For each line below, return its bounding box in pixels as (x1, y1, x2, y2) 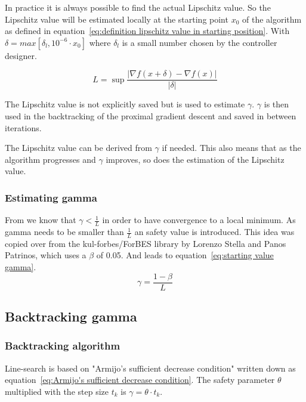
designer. (5, 49, 37, 61)
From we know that (5, 214, 76, 226)
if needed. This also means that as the (162, 141, 301, 154)
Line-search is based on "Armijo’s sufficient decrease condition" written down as (5, 361, 296, 374)
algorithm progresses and (5, 153, 96, 165)
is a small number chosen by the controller (122, 36, 277, 48)
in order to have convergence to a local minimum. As (102, 214, 296, 226)
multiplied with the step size (5, 385, 109, 397)
